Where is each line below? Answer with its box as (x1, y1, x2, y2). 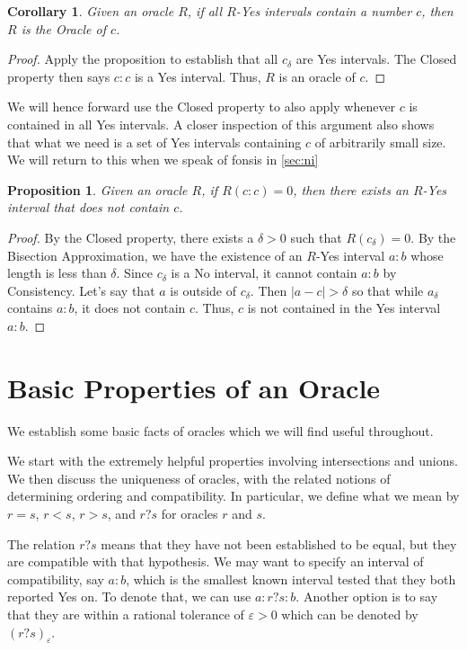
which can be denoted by (281, 604, 419, 623)
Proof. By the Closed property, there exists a (7, 227, 254, 246)
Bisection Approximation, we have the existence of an (7, 245, 303, 264)
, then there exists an (293, 180, 409, 199)
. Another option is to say (295, 587, 438, 606)
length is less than (7, 263, 107, 282)
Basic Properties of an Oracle (7, 369, 381, 405)
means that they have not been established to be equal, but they (101, 534, 457, 553)
